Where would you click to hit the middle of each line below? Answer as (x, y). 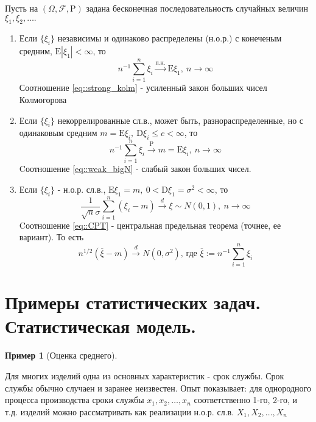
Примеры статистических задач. (133, 302)
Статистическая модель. (100, 326)
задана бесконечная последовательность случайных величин (197, 8)
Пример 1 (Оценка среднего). (61, 355)
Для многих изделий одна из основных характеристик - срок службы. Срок (145, 375)
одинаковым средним (58, 133)
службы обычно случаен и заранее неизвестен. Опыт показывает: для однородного (158, 388)
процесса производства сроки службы (75, 400)
